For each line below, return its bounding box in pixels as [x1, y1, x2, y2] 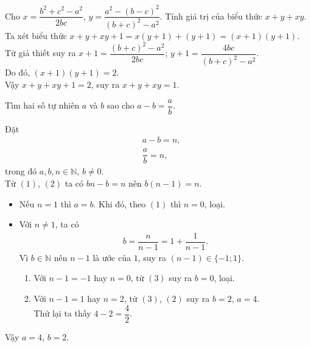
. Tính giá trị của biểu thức [159, 9, 262, 22]
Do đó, [5, 66, 30, 79]
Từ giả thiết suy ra [5, 46, 76, 59]
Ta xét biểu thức [5, 29, 67, 41]
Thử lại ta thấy [33, 307, 91, 320]
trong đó [5, 165, 37, 177]
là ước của [93, 251, 131, 263]
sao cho [107, 99, 135, 112]
